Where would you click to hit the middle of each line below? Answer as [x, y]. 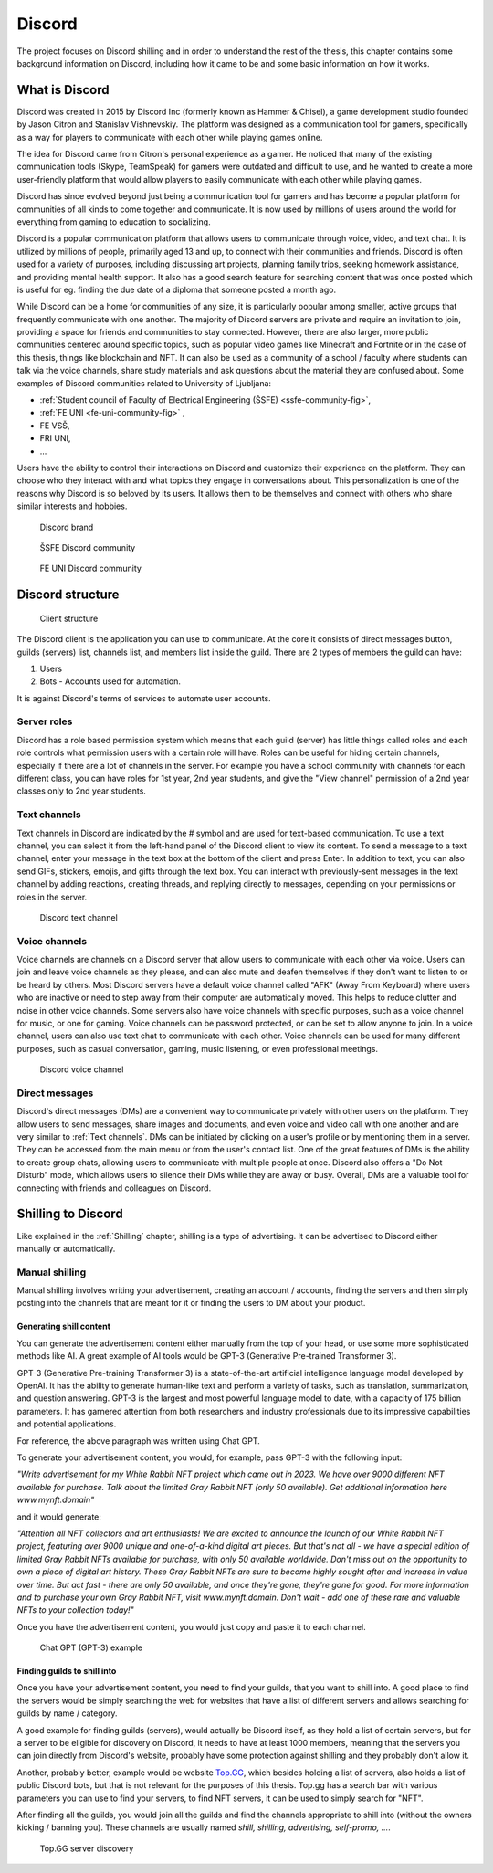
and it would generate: [59, 1517]
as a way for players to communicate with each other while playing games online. [170, 137]
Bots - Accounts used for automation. [110, 681]
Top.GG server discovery [87, 1848]
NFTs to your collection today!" [75, 1610]
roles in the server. [52, 897]
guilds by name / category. [67, 1713]
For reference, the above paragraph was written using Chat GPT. [138, 1441]
